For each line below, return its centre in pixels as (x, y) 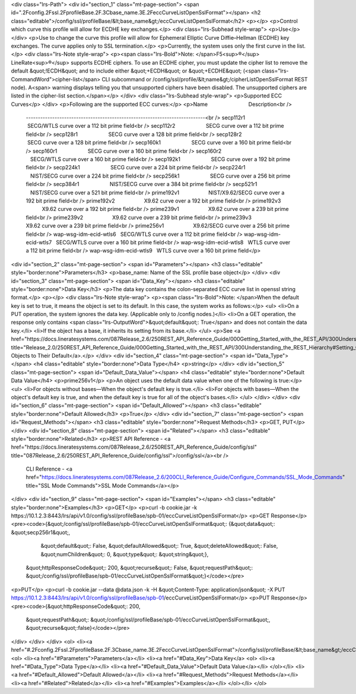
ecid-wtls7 (39, 242)
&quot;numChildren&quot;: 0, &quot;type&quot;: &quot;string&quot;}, (125, 554)
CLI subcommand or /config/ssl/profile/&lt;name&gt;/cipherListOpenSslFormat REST (205, 79)
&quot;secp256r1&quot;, (41, 532)
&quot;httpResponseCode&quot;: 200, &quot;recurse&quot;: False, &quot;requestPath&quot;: (139, 568)
